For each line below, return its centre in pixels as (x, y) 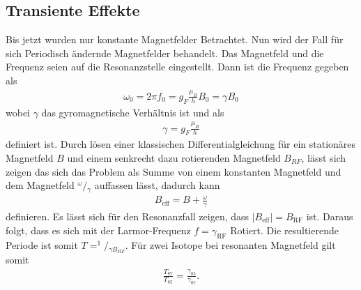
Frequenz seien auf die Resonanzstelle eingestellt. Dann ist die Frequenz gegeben (177, 67)
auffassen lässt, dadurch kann (157, 185)
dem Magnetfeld (40, 185)
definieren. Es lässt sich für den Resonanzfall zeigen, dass (128, 216)
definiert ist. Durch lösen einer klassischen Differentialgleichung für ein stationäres (181, 144)
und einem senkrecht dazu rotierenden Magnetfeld (174, 157)
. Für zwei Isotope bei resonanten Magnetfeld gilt (230, 245)
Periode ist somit (42, 245)
